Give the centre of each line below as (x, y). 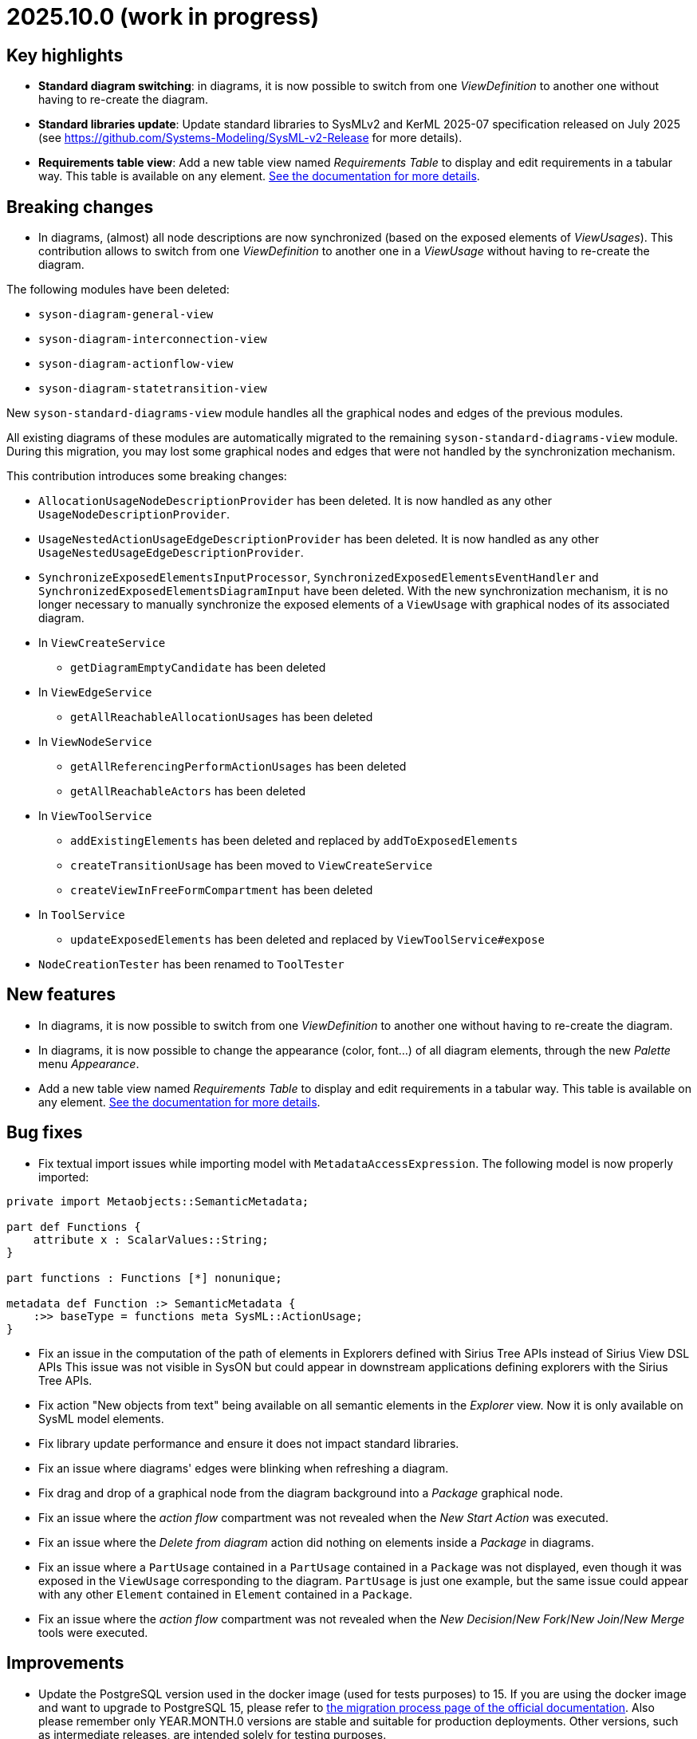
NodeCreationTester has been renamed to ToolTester (191, 964)
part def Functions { (74, 1226)
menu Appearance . (89, 1063)
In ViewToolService (95, 816)
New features (61, 995)
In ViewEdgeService (95, 692)
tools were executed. (93, 1632)
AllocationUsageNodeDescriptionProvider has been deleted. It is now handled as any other (295, 501)
